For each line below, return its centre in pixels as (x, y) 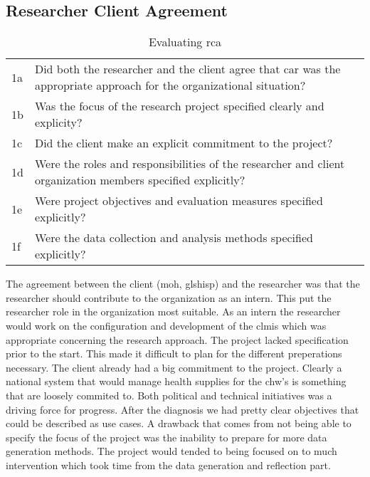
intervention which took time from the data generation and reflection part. (168, 465)
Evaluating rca (185, 42)
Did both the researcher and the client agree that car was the (187, 69)
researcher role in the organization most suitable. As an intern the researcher (173, 311)
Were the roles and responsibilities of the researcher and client (190, 164)
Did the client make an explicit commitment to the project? (184, 143)
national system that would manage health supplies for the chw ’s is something (176, 381)
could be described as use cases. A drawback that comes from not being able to (179, 423)
